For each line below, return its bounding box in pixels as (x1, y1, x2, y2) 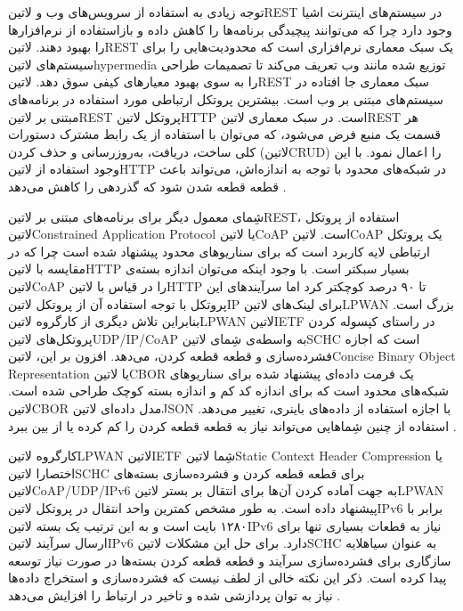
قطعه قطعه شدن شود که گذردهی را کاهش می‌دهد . (8, 176, 287, 195)
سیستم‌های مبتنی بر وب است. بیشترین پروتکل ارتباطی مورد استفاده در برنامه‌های (8, 89, 443, 108)
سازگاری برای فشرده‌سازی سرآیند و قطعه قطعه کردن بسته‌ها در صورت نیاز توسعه (8, 550, 451, 569)
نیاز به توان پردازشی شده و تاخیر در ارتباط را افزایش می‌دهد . (8, 586, 341, 604)
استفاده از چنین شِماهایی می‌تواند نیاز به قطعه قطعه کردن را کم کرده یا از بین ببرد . (8, 416, 457, 435)
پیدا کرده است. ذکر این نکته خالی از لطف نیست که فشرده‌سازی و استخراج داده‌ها (8, 568, 447, 587)
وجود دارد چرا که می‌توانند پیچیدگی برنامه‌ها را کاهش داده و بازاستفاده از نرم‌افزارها (8, 20, 452, 38)
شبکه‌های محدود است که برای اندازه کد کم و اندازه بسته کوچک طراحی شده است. (8, 381, 449, 400)
